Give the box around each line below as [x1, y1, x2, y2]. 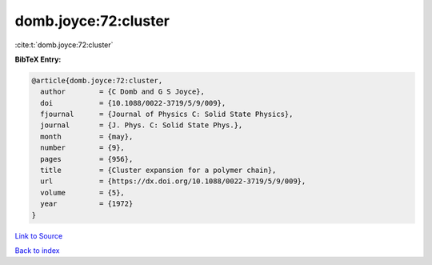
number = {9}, [40, 143, 126, 152]
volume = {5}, [40, 188, 126, 197]
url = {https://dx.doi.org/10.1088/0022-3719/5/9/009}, [40, 177, 306, 186]
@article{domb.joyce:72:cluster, [31, 76, 163, 85]
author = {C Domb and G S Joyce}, [40, 87, 206, 96]
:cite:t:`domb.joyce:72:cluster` [14, 40, 114, 50]
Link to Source [14, 231, 63, 240]
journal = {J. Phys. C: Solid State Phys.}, [40, 121, 243, 130]
